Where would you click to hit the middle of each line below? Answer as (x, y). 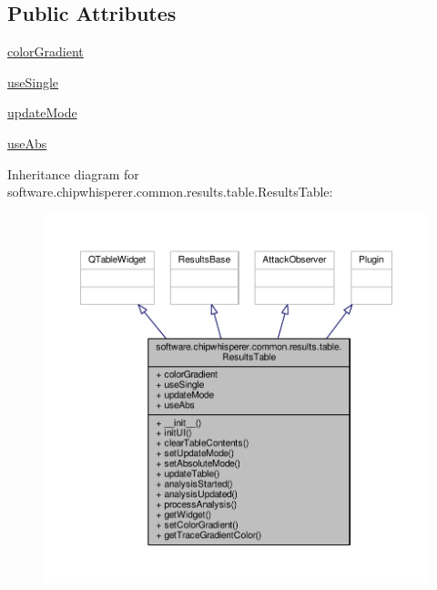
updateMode (42, 112)
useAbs (27, 142)
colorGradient (46, 51)
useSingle (33, 81)
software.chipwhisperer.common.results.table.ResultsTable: (170, 192)
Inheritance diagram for (73, 173)
